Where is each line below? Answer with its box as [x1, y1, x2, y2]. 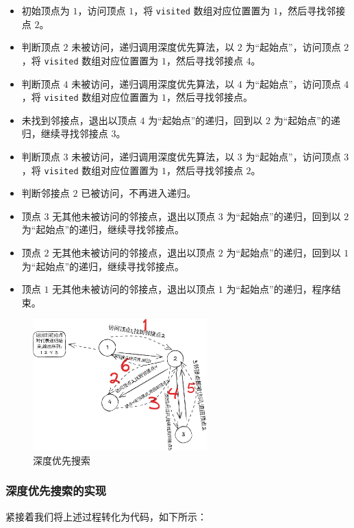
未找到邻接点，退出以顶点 [21, 112, 137, 127]
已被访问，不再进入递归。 [81, 186, 197, 200]
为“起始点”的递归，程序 [226, 282, 331, 296]
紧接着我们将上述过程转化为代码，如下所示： [5, 509, 207, 523]
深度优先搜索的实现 [5, 482, 107, 499]
